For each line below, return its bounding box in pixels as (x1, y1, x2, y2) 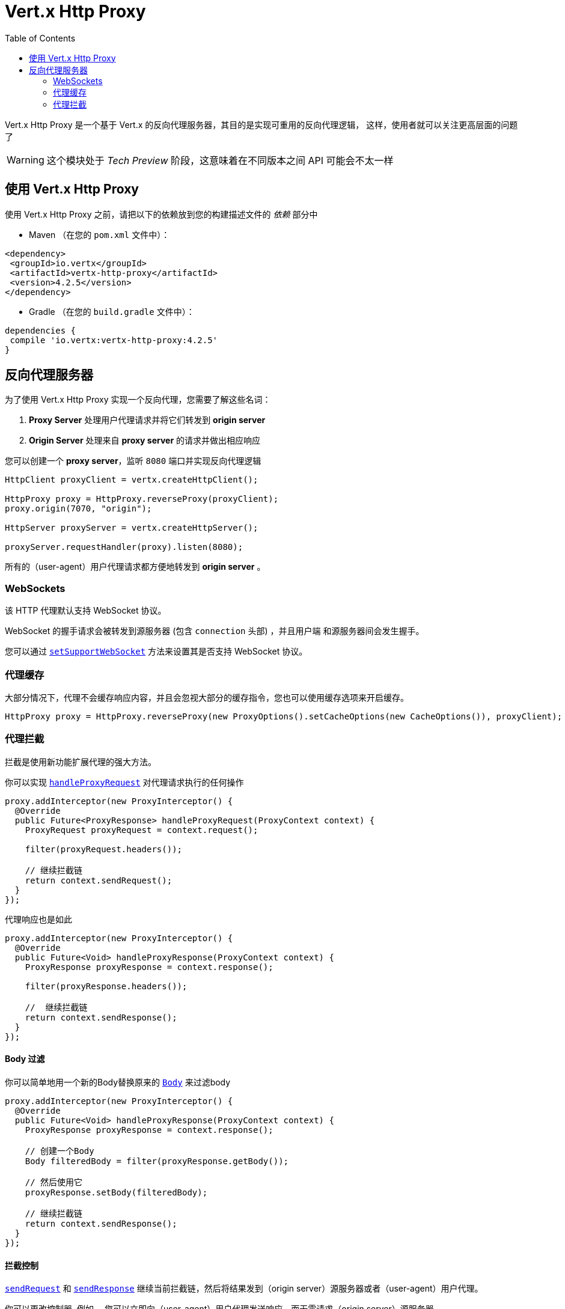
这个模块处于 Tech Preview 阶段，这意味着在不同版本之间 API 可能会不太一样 (46, 154, 394, 166)
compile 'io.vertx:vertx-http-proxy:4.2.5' (10, 335, 218, 345)
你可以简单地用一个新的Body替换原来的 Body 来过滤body (5, 1076, 231, 1087)
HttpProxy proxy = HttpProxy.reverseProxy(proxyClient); (5, 494, 279, 504)
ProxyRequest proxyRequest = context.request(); (25, 825, 258, 835)
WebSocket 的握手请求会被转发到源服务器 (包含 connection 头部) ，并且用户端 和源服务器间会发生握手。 (5, 626, 424, 636)
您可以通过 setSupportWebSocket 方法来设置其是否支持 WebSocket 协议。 (5, 646, 308, 657)
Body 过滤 (5, 1054, 45, 1064)
